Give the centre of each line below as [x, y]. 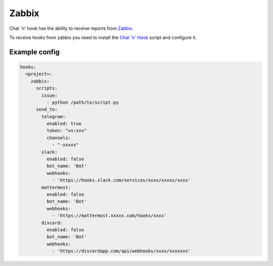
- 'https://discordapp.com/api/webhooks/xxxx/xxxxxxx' [121, 251]
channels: [58, 138]
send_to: [47, 109]
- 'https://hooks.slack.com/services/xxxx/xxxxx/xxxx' [121, 180]
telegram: [53, 117]
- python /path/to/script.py [82, 102]
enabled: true [64, 124]
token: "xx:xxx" [66, 131]
